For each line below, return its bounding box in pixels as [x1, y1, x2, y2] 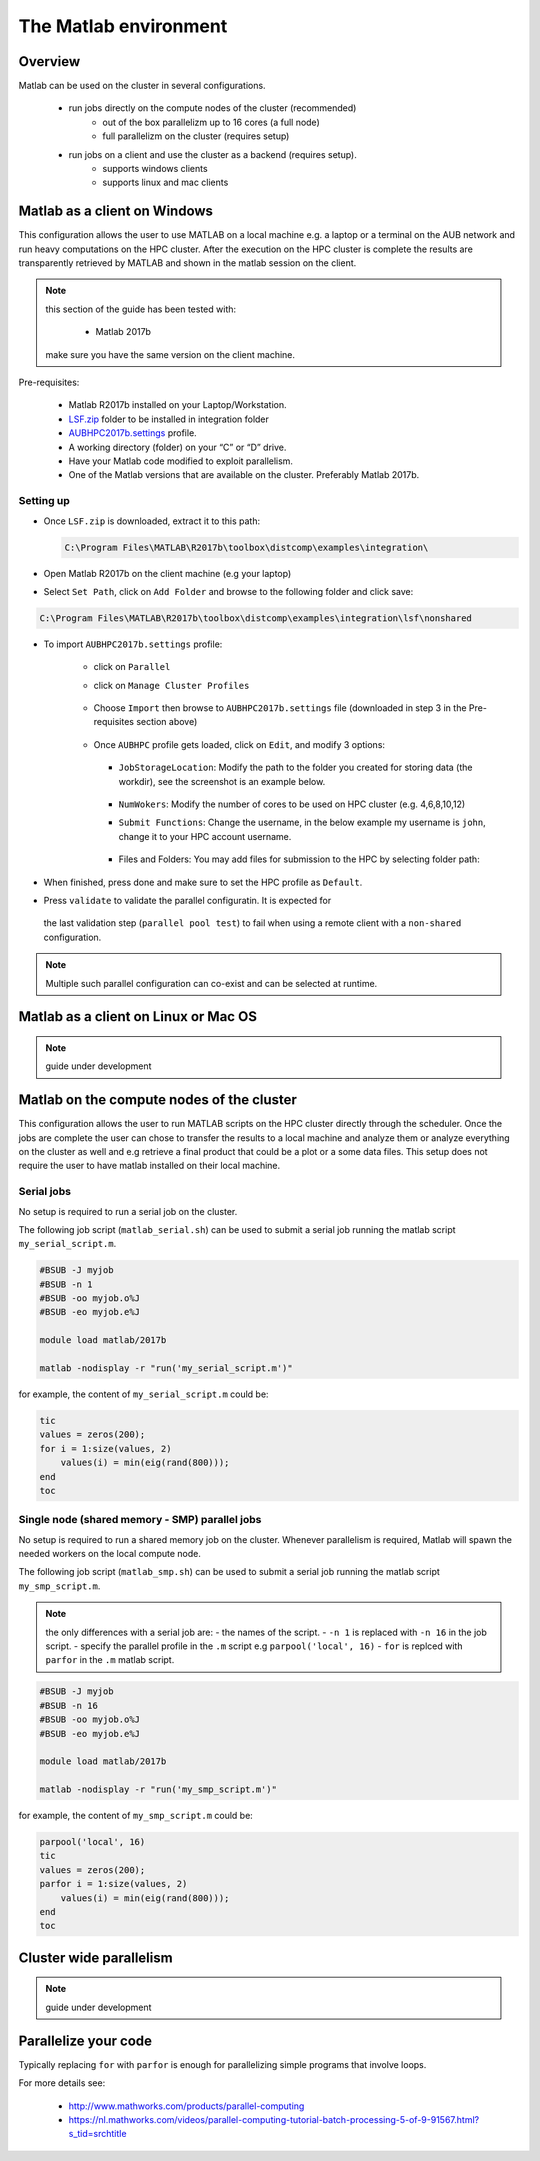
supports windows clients [102, 163, 209, 175]
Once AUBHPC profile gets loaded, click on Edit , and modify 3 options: [93, 738, 385, 750]
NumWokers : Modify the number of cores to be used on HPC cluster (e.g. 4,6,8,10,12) [118, 798, 466, 810]
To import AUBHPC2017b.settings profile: [43, 638, 223, 650]
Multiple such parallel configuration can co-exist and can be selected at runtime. [45, 977, 378, 989]
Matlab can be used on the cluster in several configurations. [18, 80, 266, 92]
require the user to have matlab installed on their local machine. [18, 1160, 281, 1172]
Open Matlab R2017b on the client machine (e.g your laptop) [43, 567, 292, 579]
